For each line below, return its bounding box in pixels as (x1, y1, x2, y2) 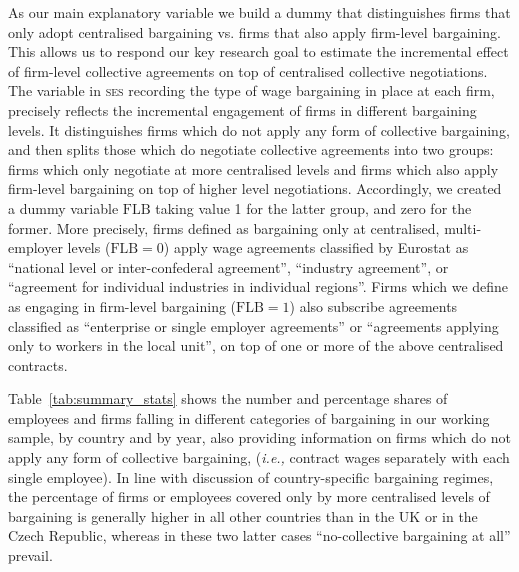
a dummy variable (8, 197, 119, 218)
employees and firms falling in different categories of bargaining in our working (8, 407, 490, 428)
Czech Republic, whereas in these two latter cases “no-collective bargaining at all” (8, 525, 511, 546)
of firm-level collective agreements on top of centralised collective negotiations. (8, 60, 488, 81)
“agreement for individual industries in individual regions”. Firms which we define (8, 276, 509, 297)
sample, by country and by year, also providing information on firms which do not (8, 427, 511, 448)
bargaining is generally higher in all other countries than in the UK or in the (8, 505, 478, 526)
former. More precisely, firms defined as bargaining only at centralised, (8, 217, 440, 238)
